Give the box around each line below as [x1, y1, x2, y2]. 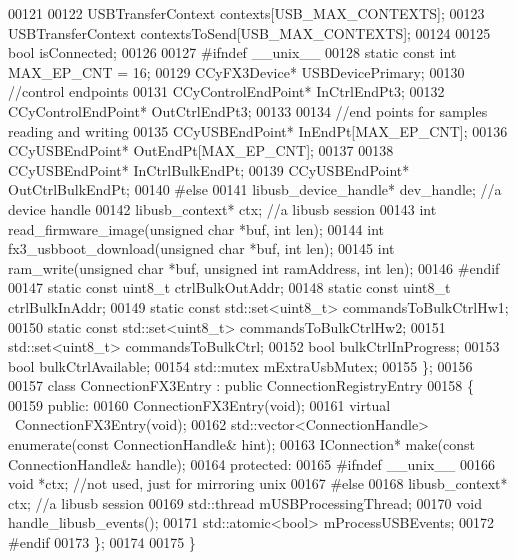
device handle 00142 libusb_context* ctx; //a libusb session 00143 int [8, 198, 437, 219]
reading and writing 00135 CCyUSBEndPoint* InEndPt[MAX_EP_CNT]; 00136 [8, 120, 508, 141]
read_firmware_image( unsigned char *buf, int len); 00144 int [8, 218, 384, 239]
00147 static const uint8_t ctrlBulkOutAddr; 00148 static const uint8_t [8, 277, 451, 298]
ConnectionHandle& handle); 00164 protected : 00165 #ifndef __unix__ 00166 [8, 453, 496, 474]
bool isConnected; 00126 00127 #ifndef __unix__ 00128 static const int [8, 42, 457, 63]
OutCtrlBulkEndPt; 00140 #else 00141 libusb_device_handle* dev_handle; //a [8, 179, 502, 200]
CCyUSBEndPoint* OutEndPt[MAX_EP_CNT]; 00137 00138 [8, 140, 394, 161]
